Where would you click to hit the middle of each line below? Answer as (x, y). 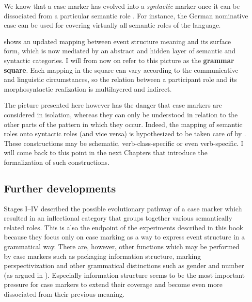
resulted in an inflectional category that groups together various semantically (118, 218)
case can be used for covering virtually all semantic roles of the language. (112, 25)
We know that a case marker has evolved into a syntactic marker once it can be (122, 6)
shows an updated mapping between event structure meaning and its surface (118, 41)
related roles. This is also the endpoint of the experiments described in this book (124, 227)
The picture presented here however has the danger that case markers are (113, 105)
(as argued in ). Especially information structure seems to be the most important (125, 275)
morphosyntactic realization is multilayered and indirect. (88, 88)
